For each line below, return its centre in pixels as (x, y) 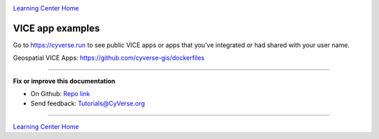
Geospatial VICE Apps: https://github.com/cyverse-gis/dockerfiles (109, 58)
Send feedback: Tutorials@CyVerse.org (88, 104)
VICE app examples (56, 28)
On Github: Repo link (60, 94)
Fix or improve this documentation (64, 81)
